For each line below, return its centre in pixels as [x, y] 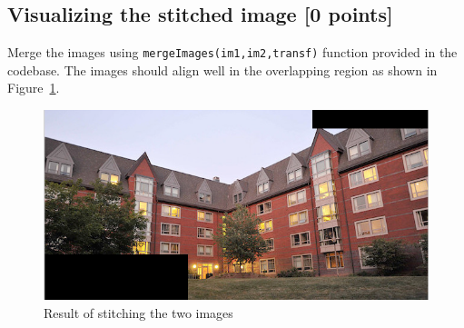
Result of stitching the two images [138, 312]
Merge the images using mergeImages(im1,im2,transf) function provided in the [232, 52]
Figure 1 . [34, 88]
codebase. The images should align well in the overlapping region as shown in [222, 70]
